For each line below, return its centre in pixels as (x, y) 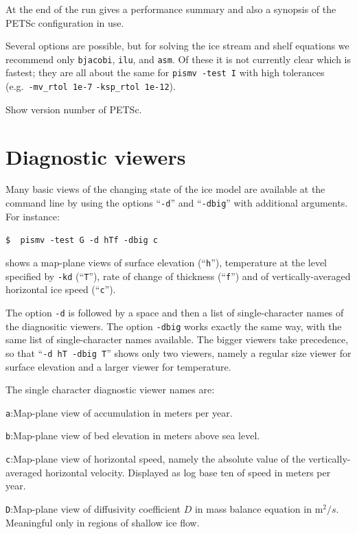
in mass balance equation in (253, 508)
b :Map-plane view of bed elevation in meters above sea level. (133, 436)
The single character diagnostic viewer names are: (110, 390)
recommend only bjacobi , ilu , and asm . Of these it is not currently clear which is (178, 59)
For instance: (33, 216)
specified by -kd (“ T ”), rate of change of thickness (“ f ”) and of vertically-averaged (178, 276)
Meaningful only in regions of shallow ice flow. (103, 522)
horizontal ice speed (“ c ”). (61, 289)
